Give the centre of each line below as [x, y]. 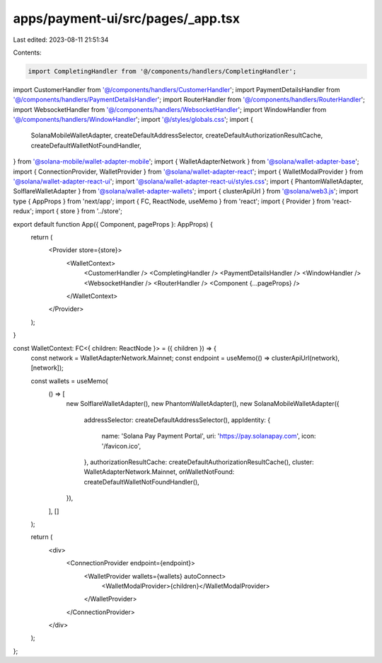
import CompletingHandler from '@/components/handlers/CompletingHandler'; [162, 71]
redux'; [24, 211]
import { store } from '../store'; [79, 211]
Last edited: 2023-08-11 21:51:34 [61, 40]
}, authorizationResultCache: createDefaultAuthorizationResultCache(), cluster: [199, 462]
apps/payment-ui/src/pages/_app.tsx [127, 18]
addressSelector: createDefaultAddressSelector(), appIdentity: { [177, 420]
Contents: [27, 52]
